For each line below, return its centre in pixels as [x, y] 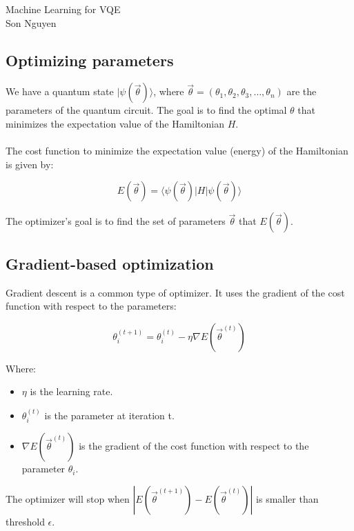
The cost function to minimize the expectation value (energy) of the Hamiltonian [177, 151]
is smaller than [287, 498]
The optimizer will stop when [68, 498]
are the [302, 91]
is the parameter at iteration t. [109, 415]
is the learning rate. [71, 391]
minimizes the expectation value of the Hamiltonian [115, 123]
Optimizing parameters [90, 60]
